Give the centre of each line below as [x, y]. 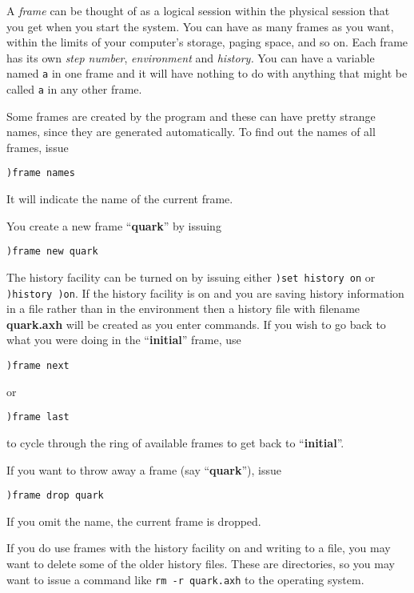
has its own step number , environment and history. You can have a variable [191, 57]
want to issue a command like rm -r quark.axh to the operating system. [185, 579]
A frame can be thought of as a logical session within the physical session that [198, 10]
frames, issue [38, 147]
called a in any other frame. [74, 89]
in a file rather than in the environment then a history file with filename [183, 309]
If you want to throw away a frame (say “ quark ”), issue [144, 469]
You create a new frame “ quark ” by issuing [114, 225]
